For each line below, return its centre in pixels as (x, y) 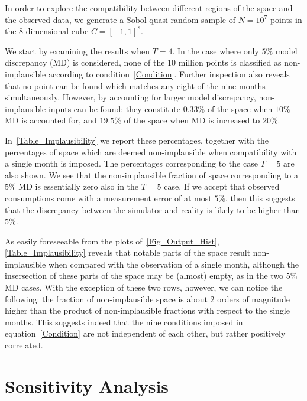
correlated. (24, 345)
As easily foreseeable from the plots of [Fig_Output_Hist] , (112, 241)
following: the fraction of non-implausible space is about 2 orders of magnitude (147, 299)
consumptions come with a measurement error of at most (108, 198)
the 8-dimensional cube (47, 31)
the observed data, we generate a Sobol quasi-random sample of (120, 19)
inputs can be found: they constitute (114, 108)
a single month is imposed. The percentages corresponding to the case (131, 163)
